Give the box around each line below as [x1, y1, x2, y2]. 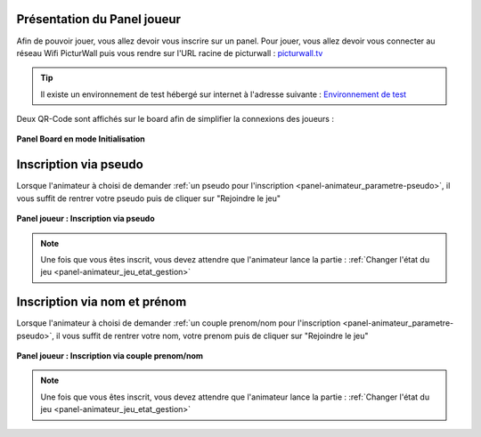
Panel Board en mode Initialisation [16, 134, 146, 144]
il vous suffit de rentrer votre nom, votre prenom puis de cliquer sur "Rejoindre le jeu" [56, 330, 369, 341]
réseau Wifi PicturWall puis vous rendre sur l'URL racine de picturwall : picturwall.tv [16, 47, 323, 58]
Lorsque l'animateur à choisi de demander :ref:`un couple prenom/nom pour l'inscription [16, 318, 341, 328]
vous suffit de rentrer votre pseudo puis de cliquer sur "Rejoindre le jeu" [16, 192, 281, 204]
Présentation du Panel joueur [16, 12, 182, 27]
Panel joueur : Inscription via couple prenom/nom [16, 351, 204, 361]
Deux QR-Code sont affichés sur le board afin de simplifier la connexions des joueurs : [16, 114, 334, 125]
